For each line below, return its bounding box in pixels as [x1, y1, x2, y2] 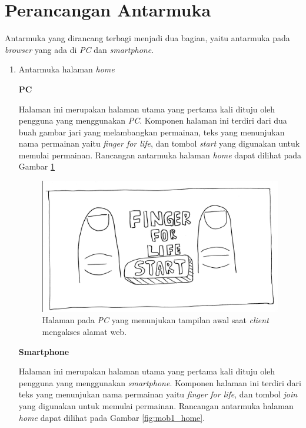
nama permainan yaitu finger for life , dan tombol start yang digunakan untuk [18, 137, 300, 150]
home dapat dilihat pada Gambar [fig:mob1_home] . [18, 411, 205, 423]
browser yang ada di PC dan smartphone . [5, 43, 154, 55]
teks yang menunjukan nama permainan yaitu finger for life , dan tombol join [18, 388, 298, 400]
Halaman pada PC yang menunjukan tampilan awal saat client [42, 314, 269, 326]
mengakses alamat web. [42, 326, 127, 338]
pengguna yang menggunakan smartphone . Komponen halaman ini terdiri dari [18, 376, 301, 389]
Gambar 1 [18, 160, 55, 172]
